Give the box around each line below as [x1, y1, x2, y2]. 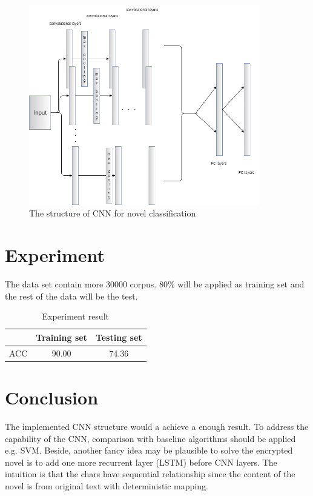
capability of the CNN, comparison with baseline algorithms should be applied [5, 432, 296, 444]
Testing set [95, 330, 142, 343]
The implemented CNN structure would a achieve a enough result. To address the [5, 420, 309, 432]
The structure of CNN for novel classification [29, 207, 196, 220]
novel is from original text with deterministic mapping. [5, 479, 208, 492]
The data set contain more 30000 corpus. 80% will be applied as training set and [5, 278, 305, 290]
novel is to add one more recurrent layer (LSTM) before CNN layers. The [5, 455, 277, 468]
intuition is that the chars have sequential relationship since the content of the [5, 468, 295, 480]
